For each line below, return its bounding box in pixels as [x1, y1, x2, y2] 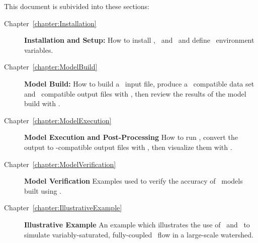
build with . [24, 98, 60, 109]
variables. [24, 44, 53, 55]
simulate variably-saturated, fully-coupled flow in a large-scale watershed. [24, 229, 253, 239]
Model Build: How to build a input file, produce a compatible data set [24, 78, 254, 89]
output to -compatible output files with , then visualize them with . [24, 141, 232, 152]
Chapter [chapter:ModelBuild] [4, 61, 98, 72]
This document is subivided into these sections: [4, 1, 150, 11]
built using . [24, 185, 61, 196]
